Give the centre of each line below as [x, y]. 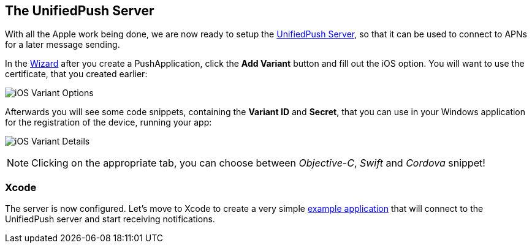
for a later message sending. [63, 45]
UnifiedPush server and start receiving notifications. [110, 219]
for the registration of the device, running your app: [108, 122]
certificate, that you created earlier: [76, 74]
